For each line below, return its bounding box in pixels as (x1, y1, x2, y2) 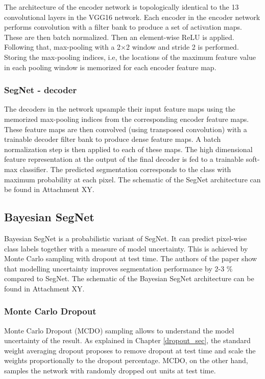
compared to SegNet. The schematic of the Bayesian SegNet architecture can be (4, 273, 254, 284)
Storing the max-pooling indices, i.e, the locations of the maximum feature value (4, 51, 256, 62)
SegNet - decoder (4, 83, 77, 96)
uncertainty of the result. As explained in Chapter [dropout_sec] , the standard (4, 335, 251, 346)
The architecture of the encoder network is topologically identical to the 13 (4, 2, 239, 12)
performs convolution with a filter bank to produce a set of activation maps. (4, 22, 242, 32)
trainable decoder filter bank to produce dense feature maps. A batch (4, 134, 221, 144)
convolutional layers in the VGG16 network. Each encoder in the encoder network (4, 11, 260, 22)
